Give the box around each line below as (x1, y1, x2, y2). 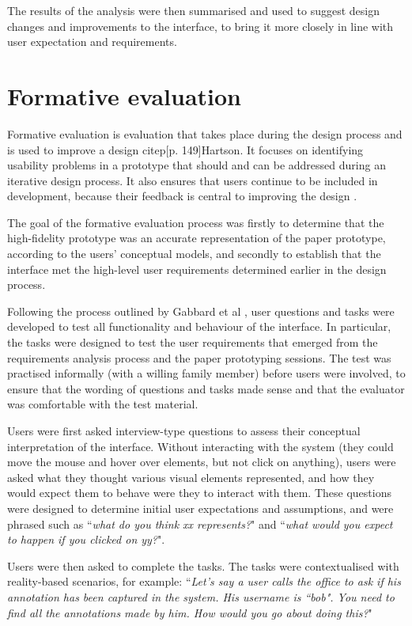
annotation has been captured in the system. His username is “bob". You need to (7, 588, 395, 605)
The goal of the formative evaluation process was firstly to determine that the (7, 214, 384, 230)
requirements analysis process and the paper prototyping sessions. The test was (7, 349, 391, 366)
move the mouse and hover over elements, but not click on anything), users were (7, 453, 396, 470)
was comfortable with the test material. (7, 396, 198, 412)
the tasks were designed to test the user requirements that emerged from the (7, 334, 378, 351)
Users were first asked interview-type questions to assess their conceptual (7, 423, 361, 438)
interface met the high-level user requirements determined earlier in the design (7, 260, 387, 277)
